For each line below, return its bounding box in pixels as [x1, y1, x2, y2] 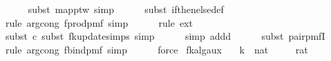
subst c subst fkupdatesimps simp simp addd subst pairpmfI [5, 29, 325, 43]
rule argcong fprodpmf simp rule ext [5, 15, 193, 29]
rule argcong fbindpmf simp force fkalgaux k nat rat [5, 42, 308, 56]
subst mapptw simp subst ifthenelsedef [28, 2, 224, 16]
